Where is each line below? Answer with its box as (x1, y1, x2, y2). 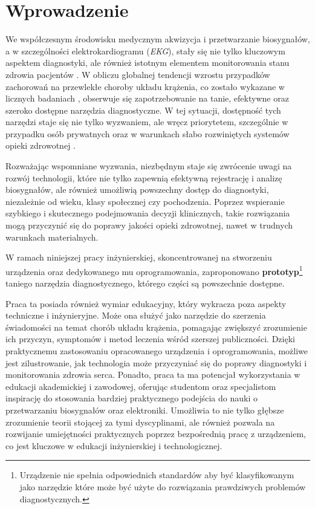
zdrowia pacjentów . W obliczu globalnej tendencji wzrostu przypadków (5, 68, 270, 80)
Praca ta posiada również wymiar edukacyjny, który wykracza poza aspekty (5, 297, 287, 310)
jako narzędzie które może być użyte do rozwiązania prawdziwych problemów (19, 480, 306, 493)
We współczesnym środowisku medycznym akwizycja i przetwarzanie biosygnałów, (5, 33, 310, 45)
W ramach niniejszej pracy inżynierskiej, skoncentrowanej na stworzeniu (5, 251, 272, 264)
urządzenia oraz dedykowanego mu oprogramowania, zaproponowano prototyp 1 (5, 263, 303, 277)
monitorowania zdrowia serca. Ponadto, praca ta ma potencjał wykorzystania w (5, 368, 300, 381)
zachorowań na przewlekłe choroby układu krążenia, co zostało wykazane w (5, 80, 285, 92)
